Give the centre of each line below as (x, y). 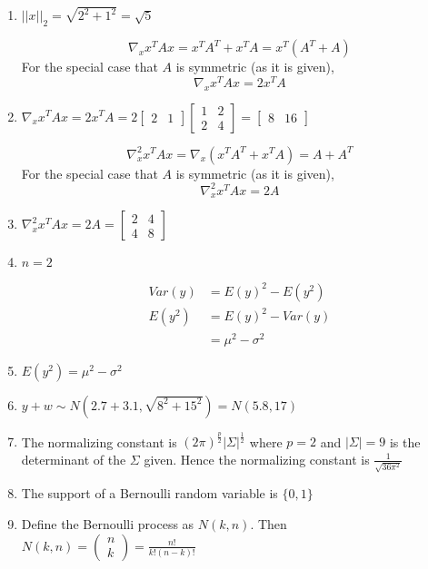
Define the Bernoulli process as (108, 524)
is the (405, 441)
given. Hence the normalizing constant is (257, 459)
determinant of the (74, 459)
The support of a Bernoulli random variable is (149, 493)
